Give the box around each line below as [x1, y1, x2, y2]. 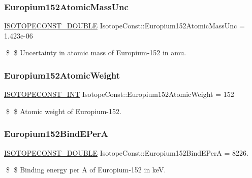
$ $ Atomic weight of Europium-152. [6, 105, 121, 116]
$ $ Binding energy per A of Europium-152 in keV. [6, 164, 166, 175]
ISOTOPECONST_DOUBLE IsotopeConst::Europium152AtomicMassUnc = [4, 20, 245, 31]
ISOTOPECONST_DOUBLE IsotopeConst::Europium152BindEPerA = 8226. [4, 147, 248, 158]
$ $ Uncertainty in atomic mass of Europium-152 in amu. [6, 47, 186, 58]
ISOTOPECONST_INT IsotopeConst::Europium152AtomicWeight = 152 [4, 89, 234, 99]
